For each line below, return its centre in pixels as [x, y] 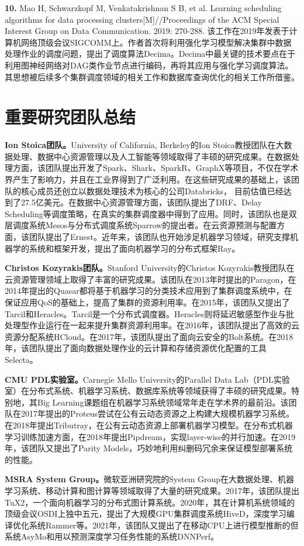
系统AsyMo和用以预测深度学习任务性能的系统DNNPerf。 [112, 536]
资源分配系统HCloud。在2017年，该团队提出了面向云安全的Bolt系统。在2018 [149, 336]
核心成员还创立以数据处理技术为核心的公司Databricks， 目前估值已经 [152, 190]
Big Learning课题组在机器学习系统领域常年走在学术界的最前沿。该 [163, 402]
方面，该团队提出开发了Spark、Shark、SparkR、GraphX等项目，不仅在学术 [156, 168]
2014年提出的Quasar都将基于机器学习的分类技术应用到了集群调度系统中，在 [148, 291]
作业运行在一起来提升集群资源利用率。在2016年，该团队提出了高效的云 [164, 325]
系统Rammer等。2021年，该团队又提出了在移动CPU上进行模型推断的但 [164, 525]
